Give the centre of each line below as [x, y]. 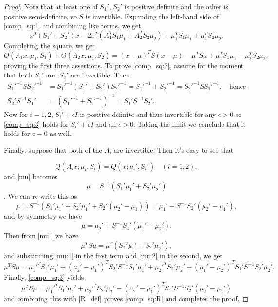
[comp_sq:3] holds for [36, 124]
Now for [16, 114]
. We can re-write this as [41, 196]
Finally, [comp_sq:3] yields [44, 277]
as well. [61, 133]
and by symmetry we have [43, 216]
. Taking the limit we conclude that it [190, 124]
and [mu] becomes [31, 176]
